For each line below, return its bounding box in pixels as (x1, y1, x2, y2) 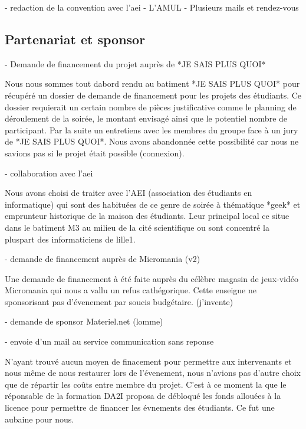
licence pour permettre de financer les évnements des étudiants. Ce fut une (5, 401, 275, 414)
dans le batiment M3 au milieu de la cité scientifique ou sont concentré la (5, 221, 270, 233)
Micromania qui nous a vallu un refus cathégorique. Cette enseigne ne (5, 284, 256, 296)
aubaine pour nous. (5, 412, 74, 425)
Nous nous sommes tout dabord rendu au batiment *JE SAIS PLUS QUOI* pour (5, 77, 300, 90)
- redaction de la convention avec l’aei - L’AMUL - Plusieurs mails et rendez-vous (5, 1, 299, 13)
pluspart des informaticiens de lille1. (5, 232, 136, 245)
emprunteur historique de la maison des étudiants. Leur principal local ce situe (5, 209, 289, 222)
